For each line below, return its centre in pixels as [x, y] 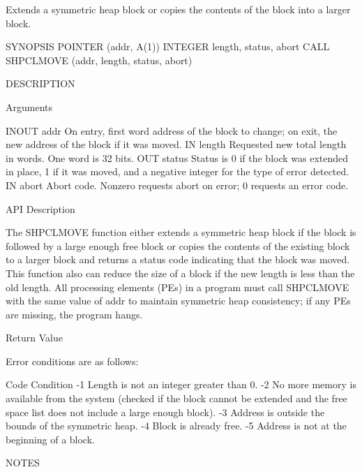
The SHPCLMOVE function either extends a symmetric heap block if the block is [181, 232]
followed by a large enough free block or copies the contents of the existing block [178, 245]
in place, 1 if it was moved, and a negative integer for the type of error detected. [178, 171]
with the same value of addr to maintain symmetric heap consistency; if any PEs [178, 301]
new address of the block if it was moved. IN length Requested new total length [176, 144]
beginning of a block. [50, 439]
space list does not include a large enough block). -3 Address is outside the [165, 412]
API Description [40, 208]
